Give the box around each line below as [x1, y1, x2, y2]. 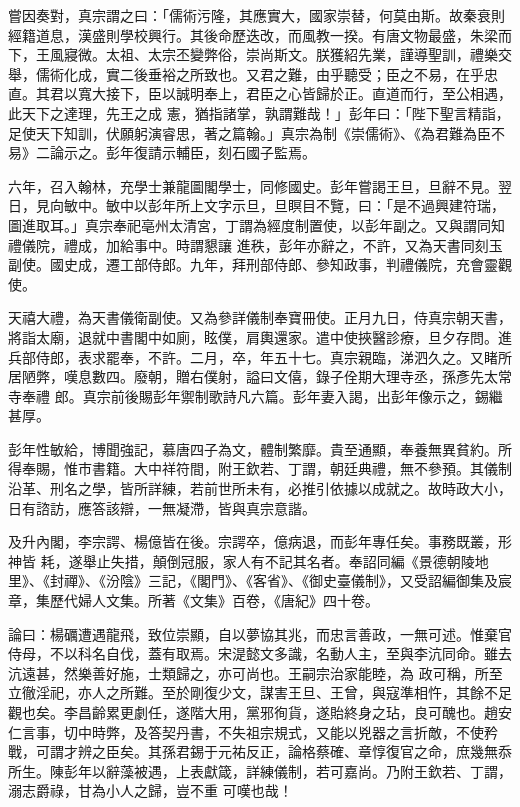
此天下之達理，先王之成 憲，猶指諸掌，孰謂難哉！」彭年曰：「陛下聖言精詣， [8, 102, 510, 123]
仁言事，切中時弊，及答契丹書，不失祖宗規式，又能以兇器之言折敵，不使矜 [8, 721, 498, 742]
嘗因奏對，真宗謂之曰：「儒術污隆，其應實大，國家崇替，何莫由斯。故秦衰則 [8, 5, 505, 25]
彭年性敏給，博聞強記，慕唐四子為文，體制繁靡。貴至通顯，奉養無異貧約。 [8, 438, 498, 459]
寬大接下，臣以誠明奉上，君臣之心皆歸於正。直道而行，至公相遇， [77, 83, 512, 104]
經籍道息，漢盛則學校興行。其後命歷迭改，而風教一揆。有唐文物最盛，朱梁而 [8, 24, 512, 45]
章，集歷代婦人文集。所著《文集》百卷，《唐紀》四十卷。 [8, 590, 379, 611]
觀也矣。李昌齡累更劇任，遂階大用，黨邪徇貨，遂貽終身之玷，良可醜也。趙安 [8, 702, 512, 722]
